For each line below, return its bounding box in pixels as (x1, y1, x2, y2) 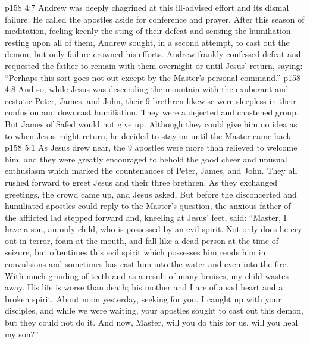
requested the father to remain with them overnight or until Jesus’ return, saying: (5, 59, 303, 71)
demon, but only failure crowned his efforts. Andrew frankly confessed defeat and (5, 48, 301, 60)
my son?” (5, 327, 39, 340)
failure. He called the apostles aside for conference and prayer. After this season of (5, 12, 305, 25)
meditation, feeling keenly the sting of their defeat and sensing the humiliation (5, 24, 291, 37)
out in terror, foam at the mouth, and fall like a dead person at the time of (5, 234, 278, 246)
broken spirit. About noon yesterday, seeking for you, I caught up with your (5, 292, 281, 305)
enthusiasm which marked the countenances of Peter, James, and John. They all (5, 164, 298, 177)
